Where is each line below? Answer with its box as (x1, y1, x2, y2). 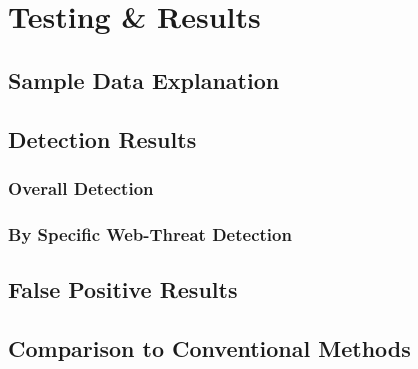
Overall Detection (8, 175, 154, 200)
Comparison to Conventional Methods (8, 332, 411, 363)
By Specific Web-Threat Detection (8, 221, 292, 246)
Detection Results (8, 123, 197, 154)
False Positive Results (8, 274, 238, 305)
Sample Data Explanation (8, 64, 280, 95)
